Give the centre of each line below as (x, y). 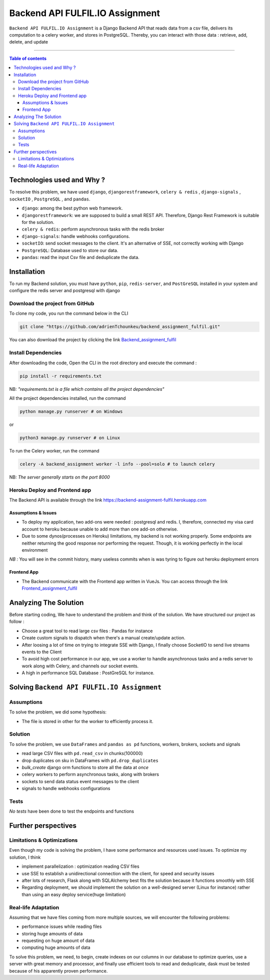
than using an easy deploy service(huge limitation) (74, 894)
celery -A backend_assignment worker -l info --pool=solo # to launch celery (117, 464)
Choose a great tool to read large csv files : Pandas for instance (87, 631)
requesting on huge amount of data (58, 941)
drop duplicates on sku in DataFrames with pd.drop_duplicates (90, 760)
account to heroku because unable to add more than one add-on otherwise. (100, 529)
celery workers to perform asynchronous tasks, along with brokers (90, 775)
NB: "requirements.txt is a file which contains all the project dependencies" (87, 389)
